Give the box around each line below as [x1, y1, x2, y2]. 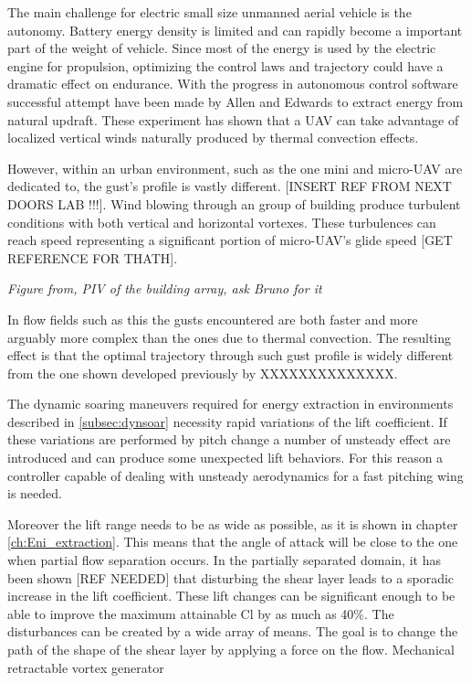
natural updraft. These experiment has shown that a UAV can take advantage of [7, 110, 459, 129]
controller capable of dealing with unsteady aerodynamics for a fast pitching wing [7, 465, 464, 485]
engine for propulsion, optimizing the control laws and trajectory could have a [7, 56, 444, 75]
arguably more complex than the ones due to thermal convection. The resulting [7, 327, 452, 347]
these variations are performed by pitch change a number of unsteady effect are [7, 430, 451, 449]
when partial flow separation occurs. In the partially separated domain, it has [7, 550, 441, 570]
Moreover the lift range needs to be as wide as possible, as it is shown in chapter [7, 514, 458, 533]
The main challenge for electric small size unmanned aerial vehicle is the [7, 3, 412, 21]
